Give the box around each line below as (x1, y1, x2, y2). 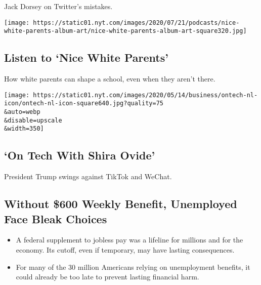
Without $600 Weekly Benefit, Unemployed (4, 196, 237, 212)
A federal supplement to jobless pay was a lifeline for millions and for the (16, 234, 243, 245)
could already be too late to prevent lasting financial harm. (16, 271, 199, 282)
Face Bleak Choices (4, 211, 107, 226)
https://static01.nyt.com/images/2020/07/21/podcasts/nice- (33, 19, 240, 26)
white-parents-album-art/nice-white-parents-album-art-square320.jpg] (4, 27, 247, 35)
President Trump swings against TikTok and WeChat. (4, 171, 172, 182)
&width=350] (4, 125, 44, 133)
